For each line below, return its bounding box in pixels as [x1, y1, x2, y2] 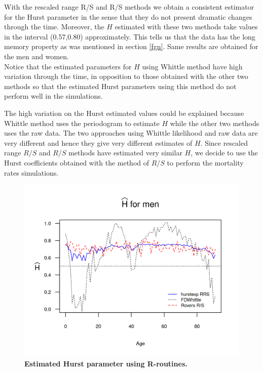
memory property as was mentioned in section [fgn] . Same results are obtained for [4, 41, 258, 52]
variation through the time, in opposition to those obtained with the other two [4, 71, 248, 81]
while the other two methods [170, 117, 259, 128]
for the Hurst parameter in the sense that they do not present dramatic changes [4, 11, 252, 22]
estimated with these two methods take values [115, 21, 258, 32]
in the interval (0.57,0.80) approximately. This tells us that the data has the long [4, 31, 255, 42]
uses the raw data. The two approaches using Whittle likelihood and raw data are [4, 128, 258, 138]
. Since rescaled [200, 137, 248, 148]
